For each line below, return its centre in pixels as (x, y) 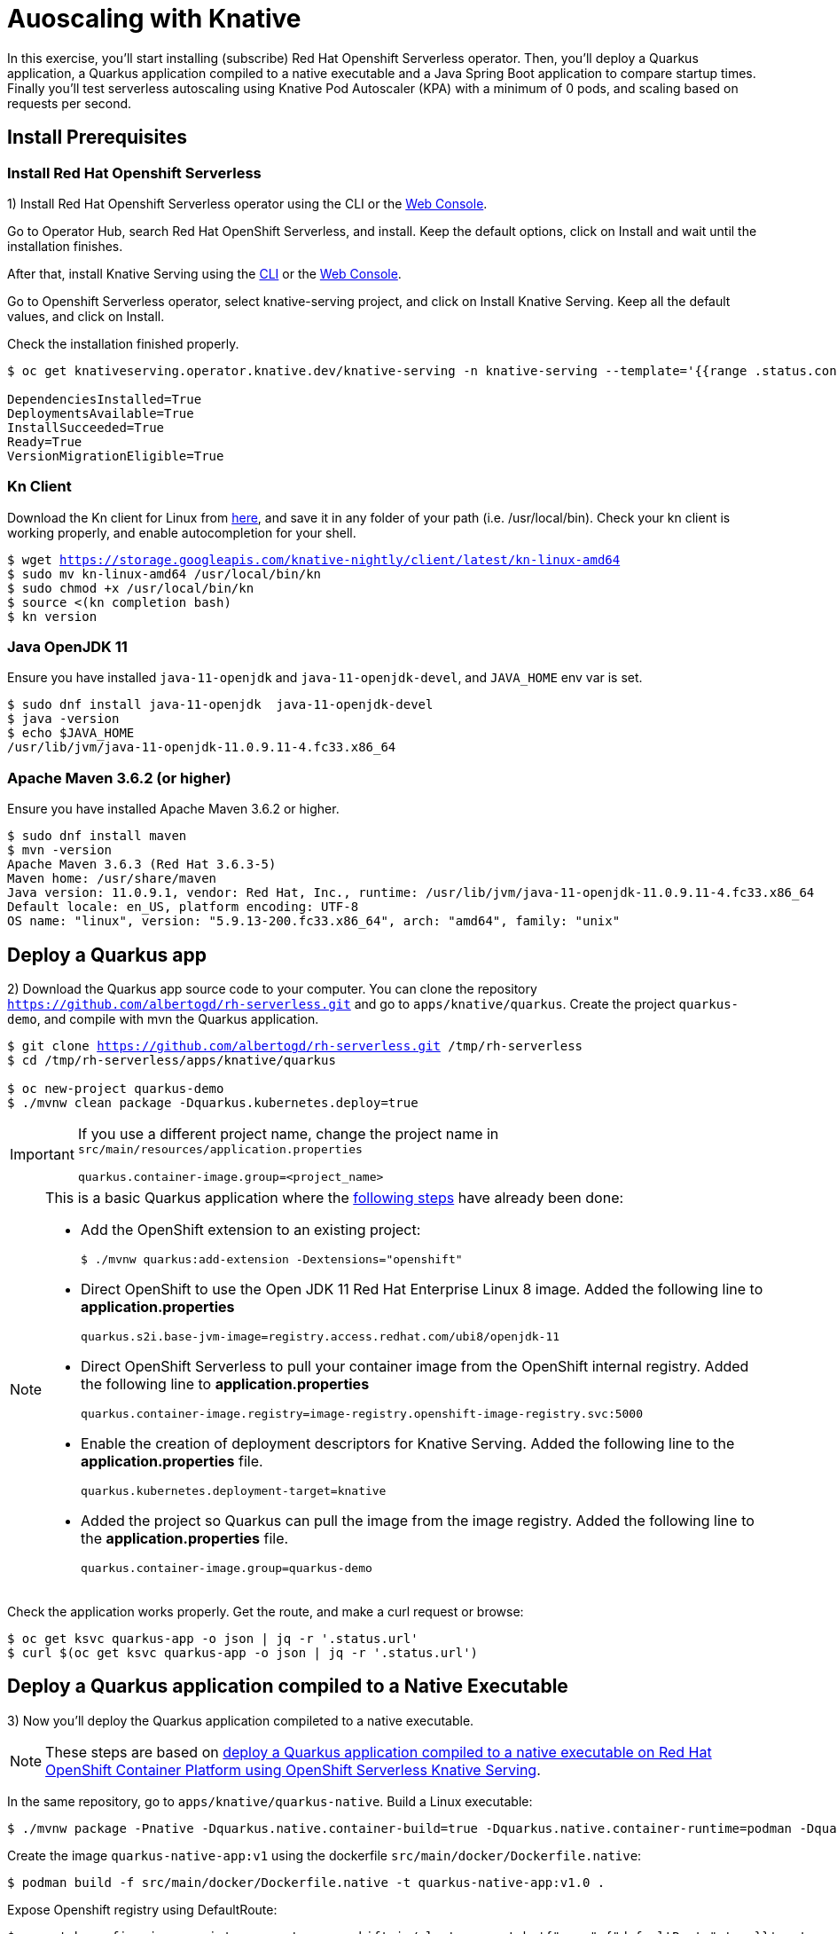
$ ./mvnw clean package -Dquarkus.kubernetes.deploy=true (213, 1103)
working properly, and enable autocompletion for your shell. (182, 532)
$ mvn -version (60, 850)
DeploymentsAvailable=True (101, 413)
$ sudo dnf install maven (97, 836)
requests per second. (70, 103)
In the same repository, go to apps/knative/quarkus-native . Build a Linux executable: (270, 1801)
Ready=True (45, 441)
